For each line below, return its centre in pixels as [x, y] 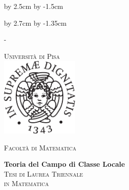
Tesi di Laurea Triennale [43, 173]
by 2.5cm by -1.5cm [34, 6]
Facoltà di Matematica [40, 147]
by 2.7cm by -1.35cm [35, 23]
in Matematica [26, 183]
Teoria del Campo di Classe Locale [64, 164]
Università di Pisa [32, 56]
